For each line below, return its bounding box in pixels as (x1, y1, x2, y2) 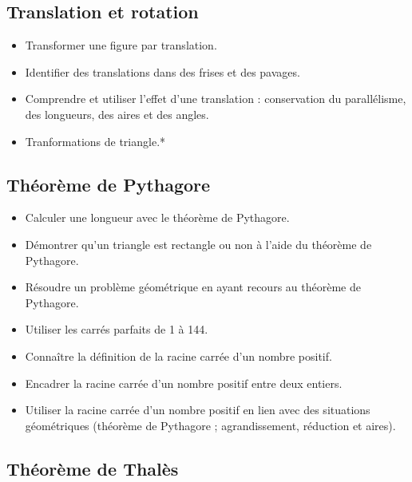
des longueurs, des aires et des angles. (25, 105, 209, 122)
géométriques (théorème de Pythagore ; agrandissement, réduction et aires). (25, 417, 396, 433)
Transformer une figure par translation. (25, 37, 217, 53)
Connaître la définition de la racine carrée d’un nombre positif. (25, 347, 332, 364)
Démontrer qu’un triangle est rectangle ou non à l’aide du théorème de (25, 235, 372, 252)
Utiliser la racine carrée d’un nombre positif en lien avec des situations (25, 401, 370, 418)
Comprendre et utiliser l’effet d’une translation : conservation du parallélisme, (25, 90, 406, 107)
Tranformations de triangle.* (25, 132, 166, 149)
